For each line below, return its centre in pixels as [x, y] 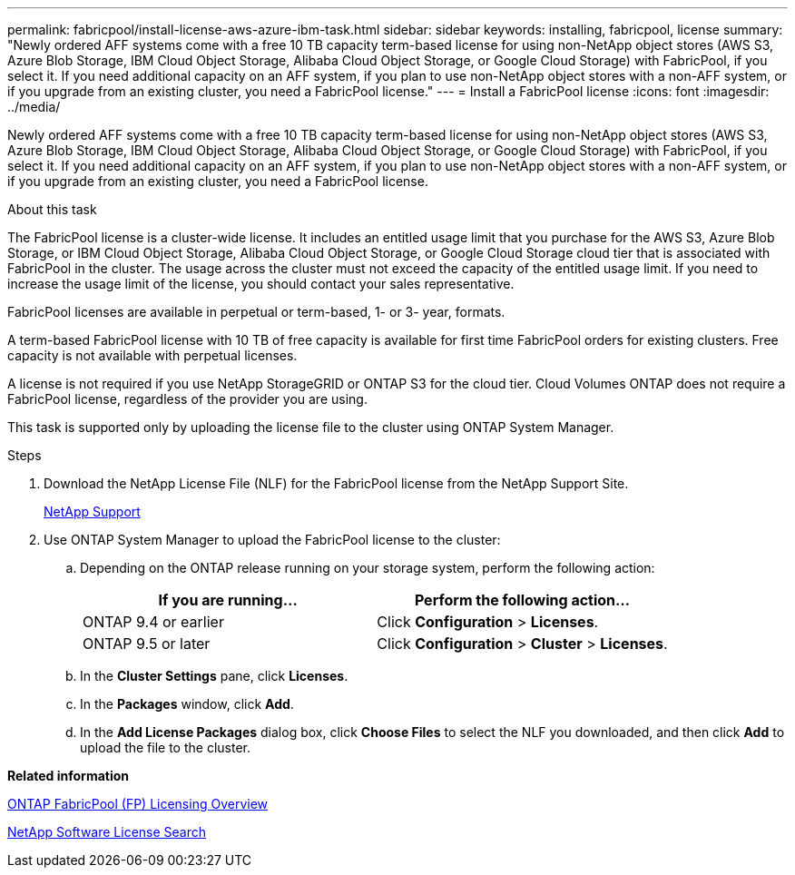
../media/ [34, 107]
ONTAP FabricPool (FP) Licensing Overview [138, 804]
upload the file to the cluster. [165, 747]
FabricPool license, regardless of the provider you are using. [187, 399]
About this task [52, 209]
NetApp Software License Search [107, 832]
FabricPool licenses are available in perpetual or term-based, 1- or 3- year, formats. [256, 312]
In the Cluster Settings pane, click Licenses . [214, 676]
